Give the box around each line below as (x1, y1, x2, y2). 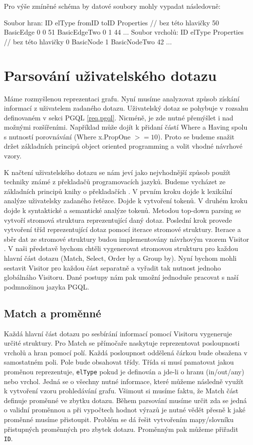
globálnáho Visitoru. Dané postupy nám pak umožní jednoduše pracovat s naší (4, 272, 239, 282)
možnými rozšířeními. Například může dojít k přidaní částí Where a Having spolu (4, 122, 248, 132)
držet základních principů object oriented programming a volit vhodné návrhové (4, 141, 243, 151)
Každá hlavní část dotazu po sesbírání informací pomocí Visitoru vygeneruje (4, 328, 232, 338)
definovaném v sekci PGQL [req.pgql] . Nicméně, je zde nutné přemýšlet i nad (4, 112, 234, 122)
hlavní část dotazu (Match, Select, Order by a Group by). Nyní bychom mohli (4, 253, 237, 263)
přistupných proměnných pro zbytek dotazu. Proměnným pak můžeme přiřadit (4, 424, 238, 434)
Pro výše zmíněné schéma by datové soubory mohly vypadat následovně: (4, 1, 221, 11)
